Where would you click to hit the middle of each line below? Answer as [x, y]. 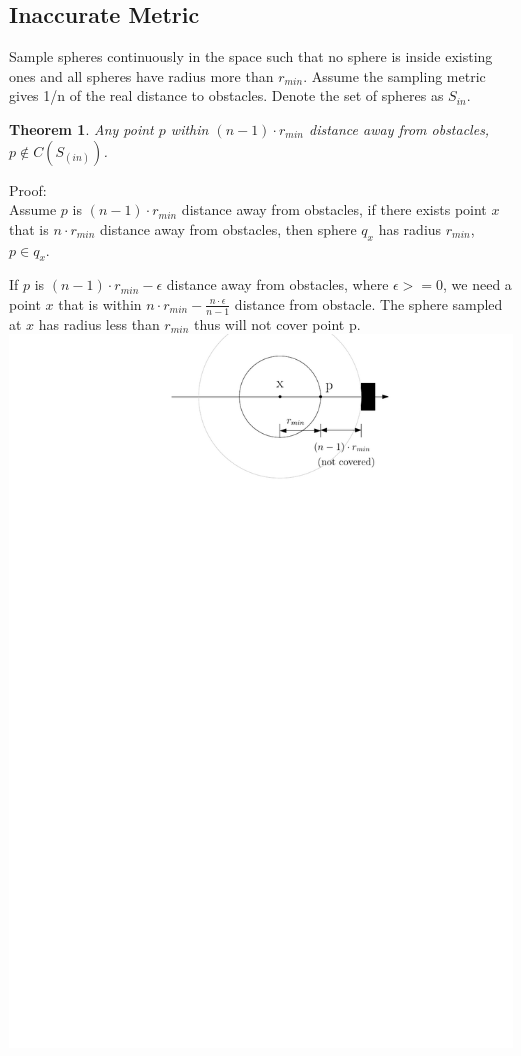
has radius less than [99, 323]
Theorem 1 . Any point [81, 128]
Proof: [28, 189]
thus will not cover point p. [277, 323]
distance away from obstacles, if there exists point [334, 209]
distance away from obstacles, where [277, 284]
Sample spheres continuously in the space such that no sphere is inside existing [251, 56]
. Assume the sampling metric [394, 75]
